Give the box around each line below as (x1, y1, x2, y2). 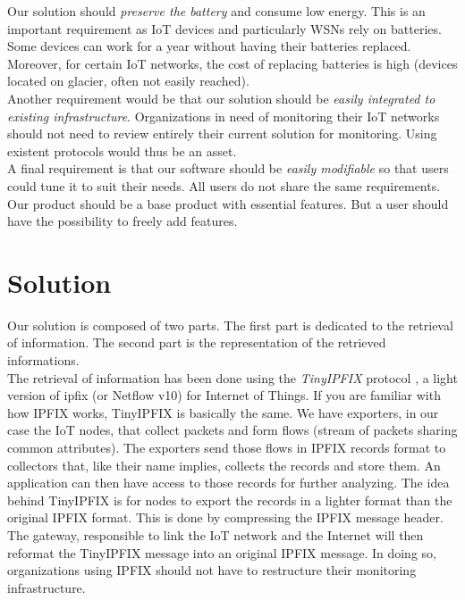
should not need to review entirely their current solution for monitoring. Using (7, 124, 437, 143)
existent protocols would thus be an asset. (7, 141, 237, 160)
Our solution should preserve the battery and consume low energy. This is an (7, 2, 426, 20)
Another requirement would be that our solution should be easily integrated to (7, 88, 435, 107)
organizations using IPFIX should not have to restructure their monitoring (7, 561, 417, 579)
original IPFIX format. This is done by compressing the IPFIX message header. (7, 508, 444, 527)
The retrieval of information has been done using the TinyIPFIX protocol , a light (7, 368, 458, 387)
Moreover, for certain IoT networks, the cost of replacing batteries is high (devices (7, 54, 458, 72)
